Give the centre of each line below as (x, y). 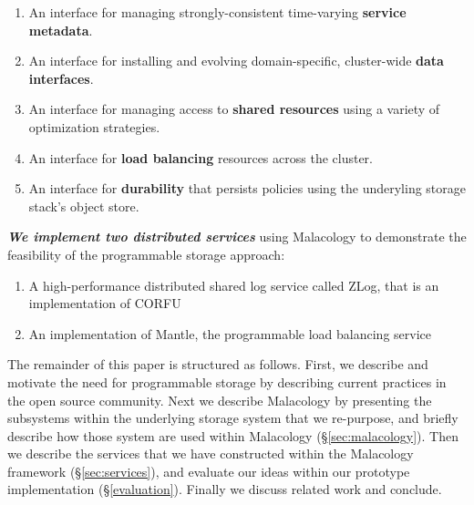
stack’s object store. (84, 206)
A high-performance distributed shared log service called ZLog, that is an (234, 285)
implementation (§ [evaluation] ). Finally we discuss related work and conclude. (225, 489)
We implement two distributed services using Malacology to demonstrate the (237, 237)
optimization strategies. (94, 126)
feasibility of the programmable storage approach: (146, 254)
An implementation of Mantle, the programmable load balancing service (230, 333)
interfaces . (61, 78)
